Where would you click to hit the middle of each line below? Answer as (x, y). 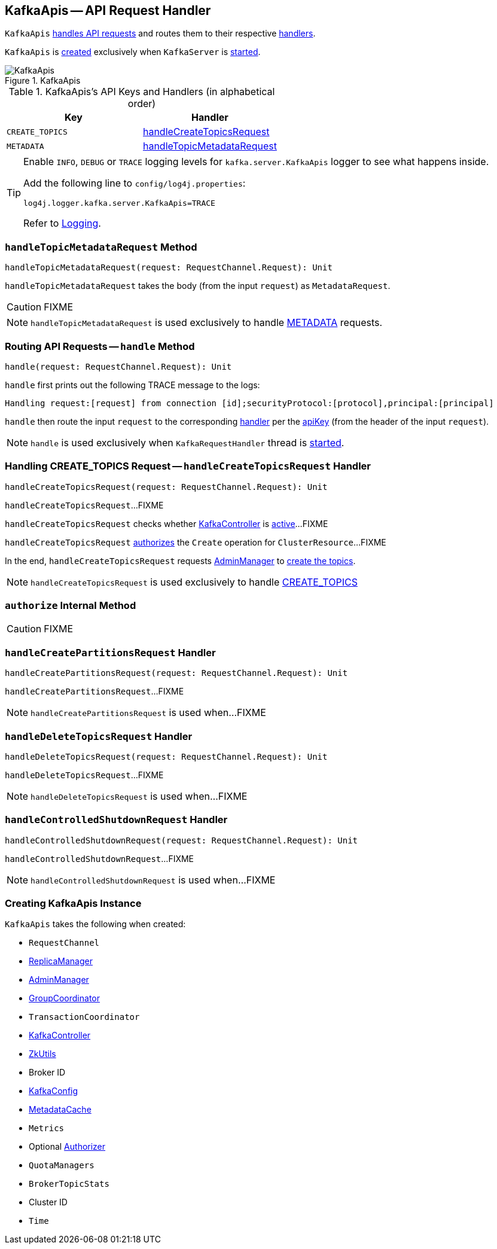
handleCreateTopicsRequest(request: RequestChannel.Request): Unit (166, 487)
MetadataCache (60, 1110)
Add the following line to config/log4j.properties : (135, 183)
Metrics (47, 1128)
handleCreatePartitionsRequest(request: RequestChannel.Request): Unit (176, 673)
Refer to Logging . (62, 223)
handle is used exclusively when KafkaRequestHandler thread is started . (187, 442)
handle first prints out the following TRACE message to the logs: (132, 385)
